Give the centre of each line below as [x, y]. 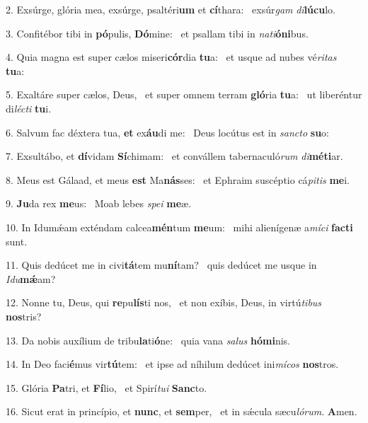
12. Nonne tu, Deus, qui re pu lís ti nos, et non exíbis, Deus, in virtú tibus [164, 302]
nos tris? [24, 316]
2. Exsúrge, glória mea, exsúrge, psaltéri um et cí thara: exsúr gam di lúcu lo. [171, 9]
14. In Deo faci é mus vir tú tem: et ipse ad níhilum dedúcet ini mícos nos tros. [172, 364]
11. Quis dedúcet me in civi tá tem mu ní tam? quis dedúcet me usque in [161, 265]
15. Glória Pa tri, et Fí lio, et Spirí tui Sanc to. [107, 387]
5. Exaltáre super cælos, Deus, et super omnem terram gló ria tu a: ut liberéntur [184, 94]
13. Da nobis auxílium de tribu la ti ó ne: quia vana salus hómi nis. [148, 340]
